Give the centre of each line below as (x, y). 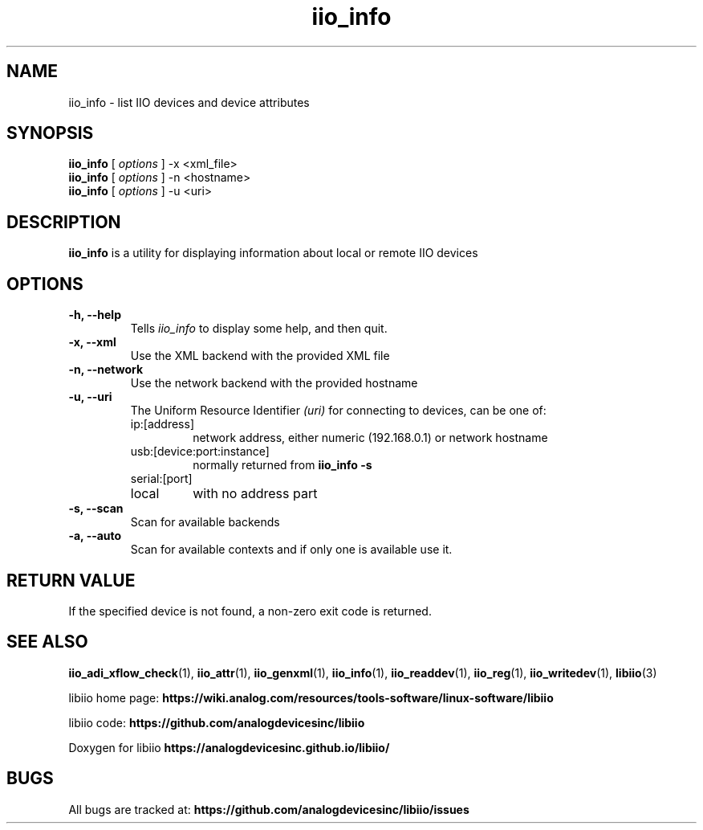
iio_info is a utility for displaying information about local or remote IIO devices (273, 253)
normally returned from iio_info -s (282, 465)
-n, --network (106, 370)
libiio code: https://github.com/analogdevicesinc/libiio (217, 722)
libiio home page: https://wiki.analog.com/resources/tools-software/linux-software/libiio (311, 697)
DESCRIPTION (64, 222)
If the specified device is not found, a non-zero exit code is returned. (250, 611)
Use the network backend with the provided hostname (274, 383)
